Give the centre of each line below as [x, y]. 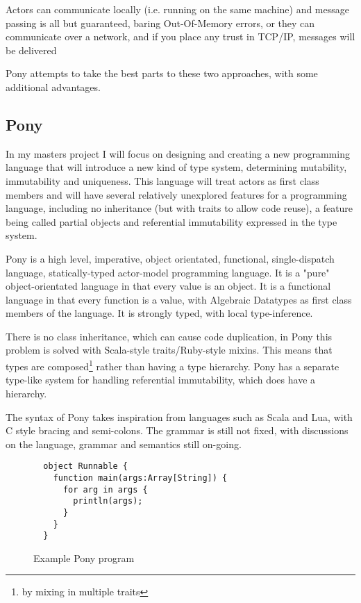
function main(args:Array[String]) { [140, 478]
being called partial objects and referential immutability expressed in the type [171, 221]
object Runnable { [86, 466]
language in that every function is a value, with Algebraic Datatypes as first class [179, 299]
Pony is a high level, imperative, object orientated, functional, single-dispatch [170, 258]
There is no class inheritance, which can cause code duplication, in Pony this [169, 336]
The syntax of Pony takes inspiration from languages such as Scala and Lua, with [179, 416]
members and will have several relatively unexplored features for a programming [176, 194]
